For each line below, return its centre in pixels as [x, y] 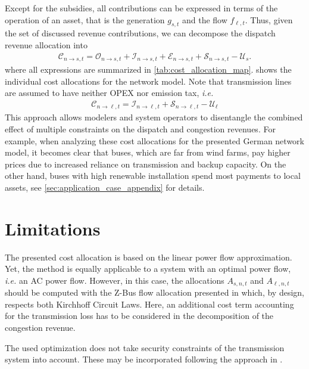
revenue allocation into [46, 44]
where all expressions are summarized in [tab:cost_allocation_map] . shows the [148, 69]
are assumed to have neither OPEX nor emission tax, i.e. [109, 93]
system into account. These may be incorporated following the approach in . [144, 359]
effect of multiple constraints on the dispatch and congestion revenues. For [140, 128]
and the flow [205, 19]
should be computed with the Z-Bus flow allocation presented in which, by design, [154, 292]
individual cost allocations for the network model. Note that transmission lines [148, 81]
